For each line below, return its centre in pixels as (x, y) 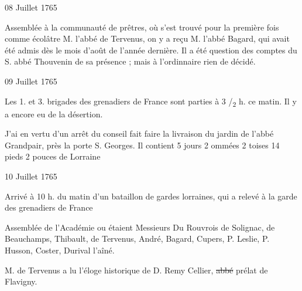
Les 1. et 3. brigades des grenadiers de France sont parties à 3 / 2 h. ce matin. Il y (151, 101)
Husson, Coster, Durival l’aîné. (60, 250)
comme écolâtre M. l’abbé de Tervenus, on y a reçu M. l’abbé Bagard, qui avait (147, 38)
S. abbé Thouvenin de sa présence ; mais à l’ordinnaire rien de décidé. (130, 61)
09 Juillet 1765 (31, 81)
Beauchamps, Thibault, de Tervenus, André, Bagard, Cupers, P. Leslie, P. (137, 238)
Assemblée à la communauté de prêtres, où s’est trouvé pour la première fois (142, 27)
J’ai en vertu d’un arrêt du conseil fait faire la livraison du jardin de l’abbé (139, 133)
